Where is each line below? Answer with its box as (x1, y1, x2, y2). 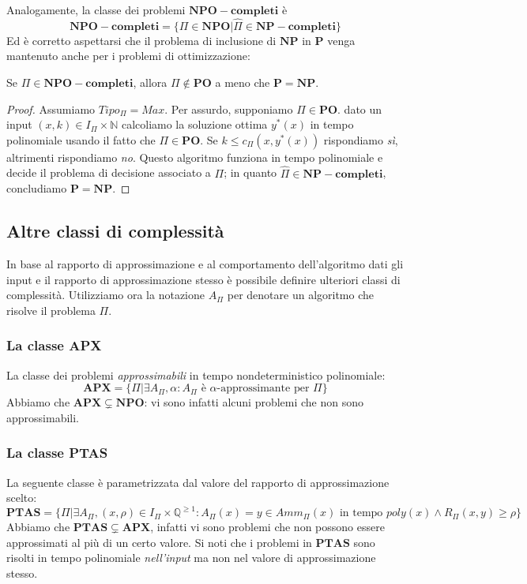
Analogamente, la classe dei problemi (6, 2, 186, 17)
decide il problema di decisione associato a (6, 164, 211, 181)
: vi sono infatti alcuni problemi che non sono (144, 394, 364, 410)
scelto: (6, 489, 37, 506)
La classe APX (6, 335, 102, 355)
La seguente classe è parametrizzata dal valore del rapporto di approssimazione (6, 474, 390, 490)
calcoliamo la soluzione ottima (121, 116, 268, 133)
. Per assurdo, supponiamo (164, 100, 293, 117)
